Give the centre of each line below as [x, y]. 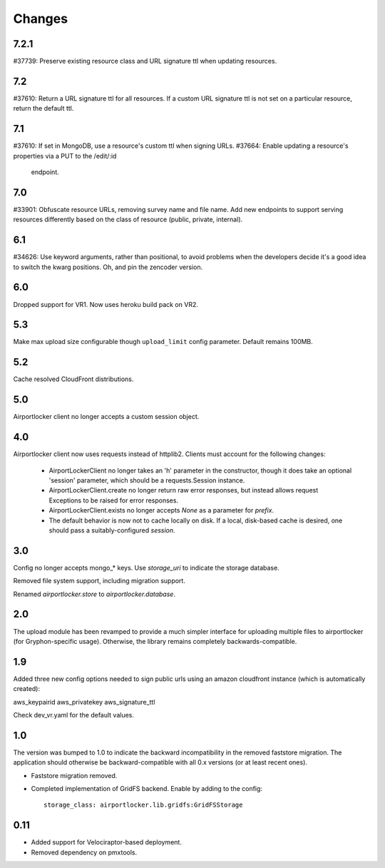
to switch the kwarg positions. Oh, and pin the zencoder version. [108, 267]
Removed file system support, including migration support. [99, 581]
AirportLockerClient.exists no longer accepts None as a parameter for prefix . [161, 510]
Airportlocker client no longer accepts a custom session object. [106, 417]
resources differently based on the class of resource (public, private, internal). [128, 219]
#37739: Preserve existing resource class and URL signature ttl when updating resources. [145, 61]
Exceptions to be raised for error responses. [113, 500]
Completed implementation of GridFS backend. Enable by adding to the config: [147, 789]
